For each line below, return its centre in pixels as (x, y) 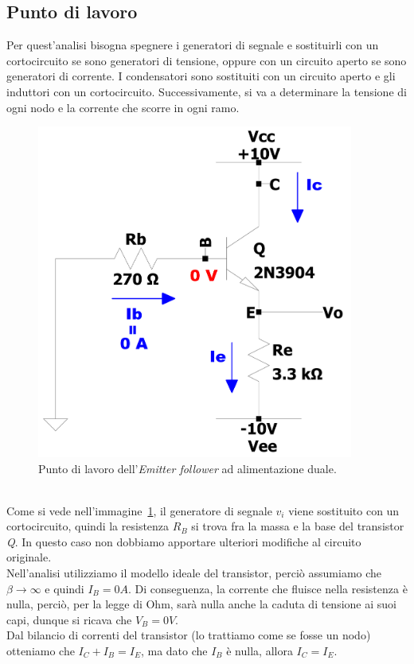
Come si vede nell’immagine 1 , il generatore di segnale (139, 510)
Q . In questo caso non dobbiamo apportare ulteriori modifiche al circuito (184, 541)
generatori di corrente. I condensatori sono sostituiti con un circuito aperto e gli (201, 76)
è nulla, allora (260, 651)
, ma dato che (174, 651)
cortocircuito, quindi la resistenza (88, 526)
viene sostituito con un (344, 510)
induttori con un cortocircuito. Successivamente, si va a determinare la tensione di (207, 91)
